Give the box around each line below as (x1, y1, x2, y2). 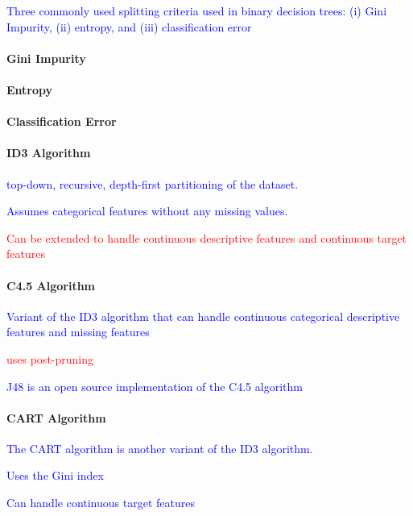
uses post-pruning (6, 350, 94, 367)
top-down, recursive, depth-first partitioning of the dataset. (6, 175, 299, 192)
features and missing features (6, 323, 150, 340)
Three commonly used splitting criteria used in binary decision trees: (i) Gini (6, 2, 387, 19)
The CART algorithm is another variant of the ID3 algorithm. (6, 439, 313, 456)
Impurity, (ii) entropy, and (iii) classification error (6, 18, 252, 35)
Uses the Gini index (6, 467, 104, 484)
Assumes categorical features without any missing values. (6, 202, 288, 219)
